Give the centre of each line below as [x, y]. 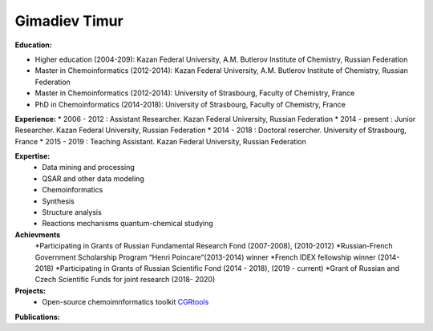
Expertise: [32, 156]
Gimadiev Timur [69, 21]
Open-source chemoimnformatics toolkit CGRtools [125, 302]
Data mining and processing [89, 168]
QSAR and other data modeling [93, 178]
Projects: [30, 291]
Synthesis [59, 201]
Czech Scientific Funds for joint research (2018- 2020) [125, 280]
